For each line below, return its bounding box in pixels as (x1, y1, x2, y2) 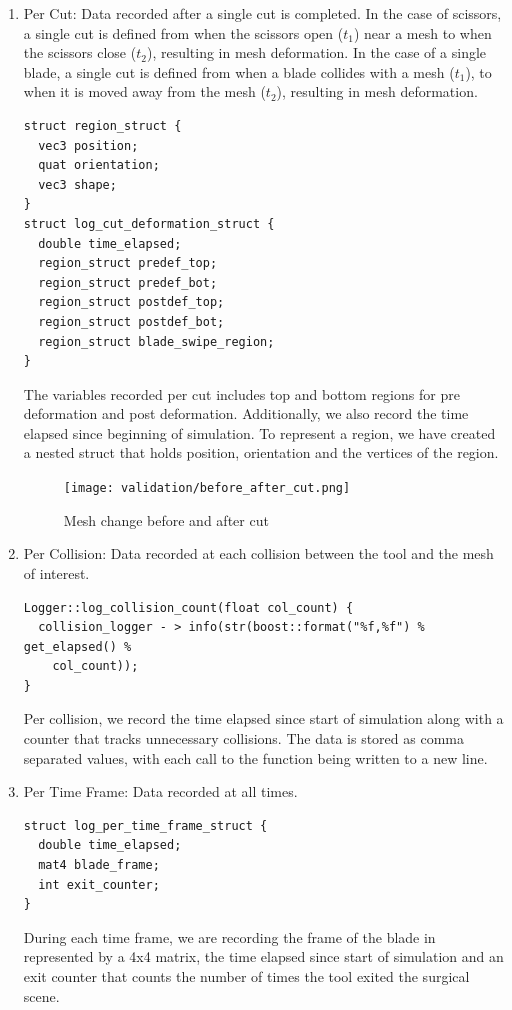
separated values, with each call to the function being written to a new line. (23, 747, 488, 768)
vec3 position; (38, 138, 139, 153)
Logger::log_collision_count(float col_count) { (23, 600, 354, 615)
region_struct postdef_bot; (38, 314, 225, 329)
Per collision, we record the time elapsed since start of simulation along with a (23, 708, 504, 729)
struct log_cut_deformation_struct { (23, 216, 275, 231)
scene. (23, 985, 60, 1006)
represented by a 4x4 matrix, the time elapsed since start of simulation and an (23, 946, 504, 967)
